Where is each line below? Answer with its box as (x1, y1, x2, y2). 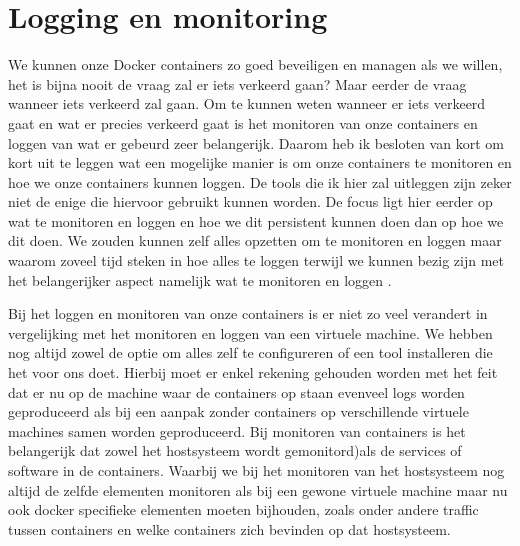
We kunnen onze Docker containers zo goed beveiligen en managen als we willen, (8, 54, 503, 75)
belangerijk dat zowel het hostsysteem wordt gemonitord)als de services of (8, 440, 462, 461)
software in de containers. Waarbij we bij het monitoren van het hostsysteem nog (8, 460, 505, 480)
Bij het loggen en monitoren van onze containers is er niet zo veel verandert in (8, 303, 488, 324)
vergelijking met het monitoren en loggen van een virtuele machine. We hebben (8, 322, 493, 343)
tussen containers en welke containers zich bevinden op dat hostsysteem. (8, 518, 451, 539)
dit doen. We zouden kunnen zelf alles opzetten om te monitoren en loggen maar (8, 230, 502, 251)
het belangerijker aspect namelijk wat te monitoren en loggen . (8, 269, 392, 290)
